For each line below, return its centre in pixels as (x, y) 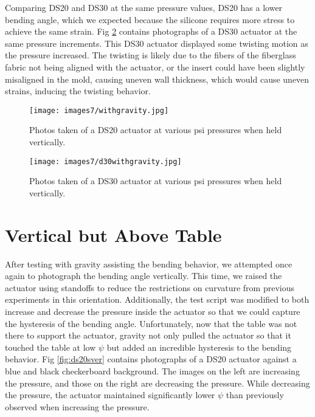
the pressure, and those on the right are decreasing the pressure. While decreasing (157, 383)
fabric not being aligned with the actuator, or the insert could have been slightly (155, 67)
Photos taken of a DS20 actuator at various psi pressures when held (156, 130)
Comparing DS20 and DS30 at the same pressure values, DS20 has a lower (144, 7)
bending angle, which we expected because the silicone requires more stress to (150, 19)
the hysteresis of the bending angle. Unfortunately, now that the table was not (151, 323)
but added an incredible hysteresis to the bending (199, 347)
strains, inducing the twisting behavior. (78, 91)
